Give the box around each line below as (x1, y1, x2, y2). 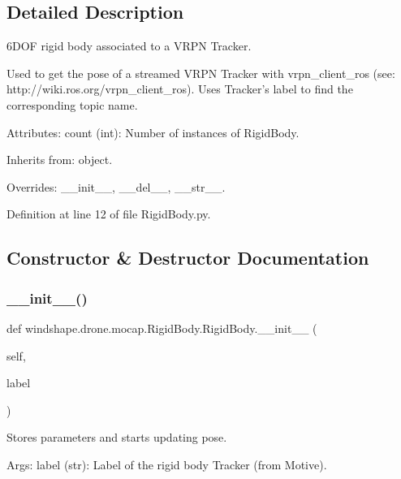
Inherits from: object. (6, 151, 113, 168)
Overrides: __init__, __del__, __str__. (6, 178, 226, 195)
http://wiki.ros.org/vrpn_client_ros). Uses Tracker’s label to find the (6, 80, 353, 97)
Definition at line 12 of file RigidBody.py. (6, 205, 211, 222)
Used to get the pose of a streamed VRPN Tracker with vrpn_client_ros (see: (6, 64, 395, 81)
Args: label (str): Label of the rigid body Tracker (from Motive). (6, 455, 327, 473)
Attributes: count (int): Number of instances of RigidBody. (6, 123, 300, 140)
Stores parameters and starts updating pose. (6, 429, 227, 446)
